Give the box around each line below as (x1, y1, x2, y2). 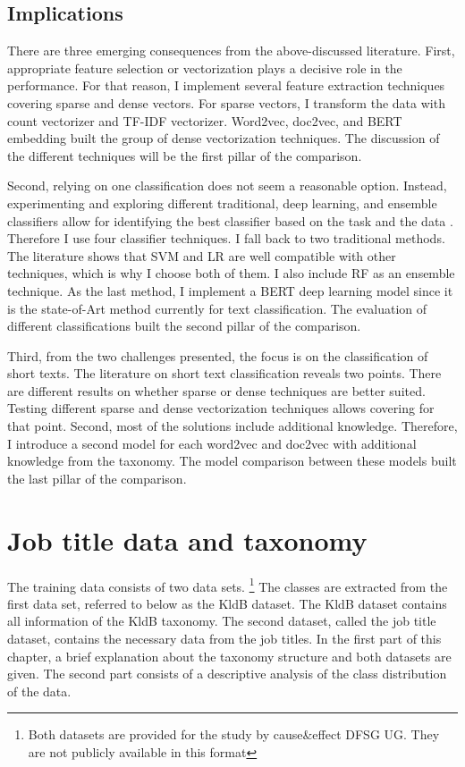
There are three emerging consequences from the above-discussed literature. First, (7, 41, 455, 60)
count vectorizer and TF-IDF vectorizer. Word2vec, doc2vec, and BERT (7, 111, 402, 130)
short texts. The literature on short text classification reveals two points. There (7, 364, 442, 383)
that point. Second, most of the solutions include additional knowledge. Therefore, (7, 417, 458, 435)
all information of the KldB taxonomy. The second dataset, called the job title (7, 611, 436, 630)
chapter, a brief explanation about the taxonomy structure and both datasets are (7, 646, 452, 665)
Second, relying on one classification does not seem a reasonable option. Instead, (7, 176, 447, 195)
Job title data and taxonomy (7, 521, 368, 558)
